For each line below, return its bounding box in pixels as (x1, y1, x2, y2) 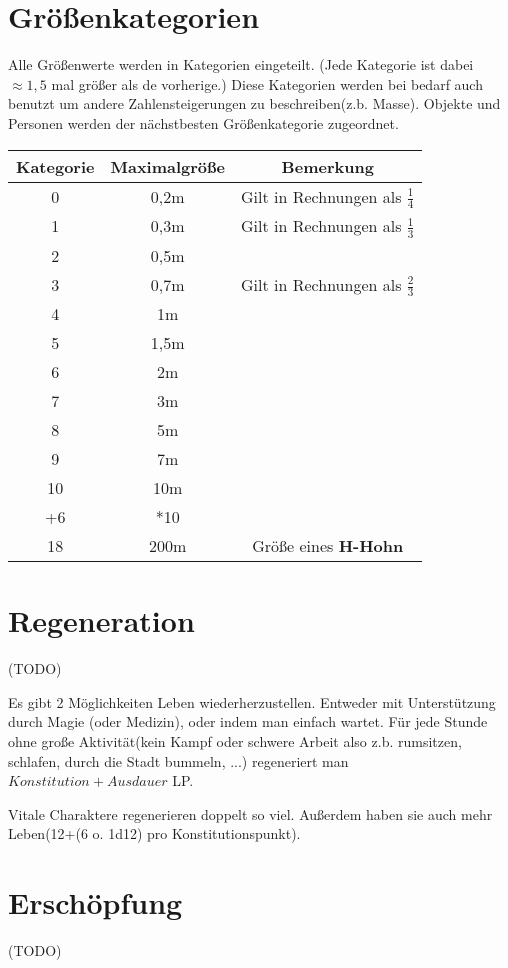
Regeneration (8, 600, 195, 641)
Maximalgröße (110, 154, 226, 178)
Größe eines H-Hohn (252, 534, 404, 558)
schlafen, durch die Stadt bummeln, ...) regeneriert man (8, 750, 349, 771)
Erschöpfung (8, 882, 183, 923)
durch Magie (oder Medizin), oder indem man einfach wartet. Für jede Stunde (8, 711, 488, 732)
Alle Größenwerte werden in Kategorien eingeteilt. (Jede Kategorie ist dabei (8, 54, 474, 75)
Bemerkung (281, 154, 374, 178)
